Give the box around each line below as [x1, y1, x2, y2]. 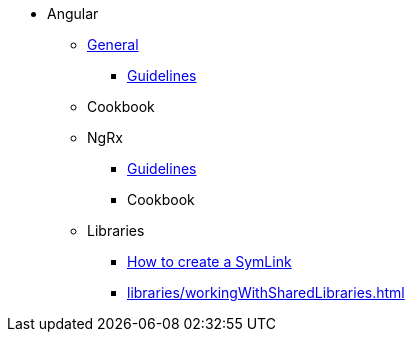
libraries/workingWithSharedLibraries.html [127, 284, 405, 301]
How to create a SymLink [127, 253, 292, 270]
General [87, 36, 139, 53]
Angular [47, 5, 99, 22]
